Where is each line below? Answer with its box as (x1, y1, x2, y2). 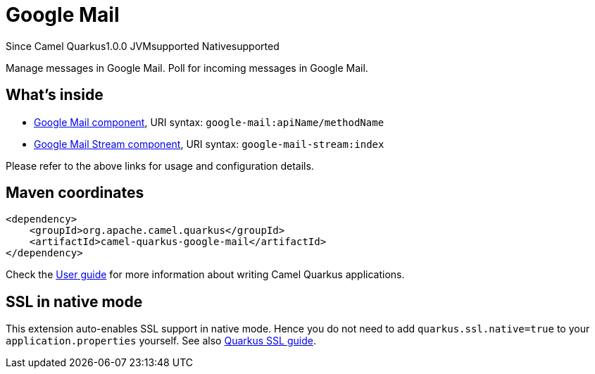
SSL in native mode (6, 292, 143, 311)
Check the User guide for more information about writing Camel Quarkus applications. (6, 268, 405, 281)
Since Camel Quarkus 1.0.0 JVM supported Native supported (6, 39, 280, 52)
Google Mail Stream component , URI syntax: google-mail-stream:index (34, 137, 384, 150)
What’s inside (6, 86, 104, 104)
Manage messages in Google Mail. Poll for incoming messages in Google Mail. (6, 61, 368, 74)
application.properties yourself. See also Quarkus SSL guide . (6, 335, 316, 347)
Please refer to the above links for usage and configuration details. (6, 159, 314, 172)
